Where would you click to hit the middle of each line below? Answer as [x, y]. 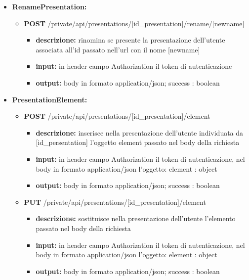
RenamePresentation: [49, 6]
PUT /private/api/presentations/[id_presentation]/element [115, 202]
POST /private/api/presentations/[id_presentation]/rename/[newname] [134, 23]
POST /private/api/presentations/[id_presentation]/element [117, 116]
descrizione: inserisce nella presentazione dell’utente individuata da [140, 132]
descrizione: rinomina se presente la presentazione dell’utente [130, 40]
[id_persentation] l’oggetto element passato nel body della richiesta [138, 142]
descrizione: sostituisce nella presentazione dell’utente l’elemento [136, 218]
